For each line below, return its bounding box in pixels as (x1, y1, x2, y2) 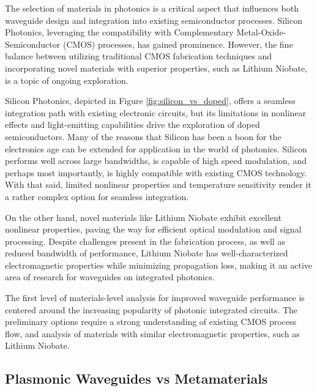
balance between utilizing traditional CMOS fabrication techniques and (5, 50, 272, 62)
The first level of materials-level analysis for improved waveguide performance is (5, 291, 305, 304)
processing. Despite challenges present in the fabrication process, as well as (5, 234, 285, 247)
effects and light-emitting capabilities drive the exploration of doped (5, 118, 260, 131)
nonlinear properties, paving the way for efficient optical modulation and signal (5, 223, 302, 236)
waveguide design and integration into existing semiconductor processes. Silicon (5, 13, 302, 26)
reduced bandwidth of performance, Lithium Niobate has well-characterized (5, 247, 288, 259)
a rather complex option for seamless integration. (5, 190, 189, 203)
